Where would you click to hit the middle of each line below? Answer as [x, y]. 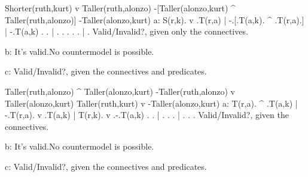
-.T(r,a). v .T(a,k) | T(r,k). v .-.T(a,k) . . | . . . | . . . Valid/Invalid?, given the [147, 115]
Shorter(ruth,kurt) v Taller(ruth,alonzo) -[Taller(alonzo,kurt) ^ [120, 8]
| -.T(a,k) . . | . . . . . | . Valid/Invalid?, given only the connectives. [126, 31]
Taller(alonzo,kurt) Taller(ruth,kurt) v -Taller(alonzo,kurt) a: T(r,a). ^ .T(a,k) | [151, 103]
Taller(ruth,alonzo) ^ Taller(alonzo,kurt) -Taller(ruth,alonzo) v [120, 91]
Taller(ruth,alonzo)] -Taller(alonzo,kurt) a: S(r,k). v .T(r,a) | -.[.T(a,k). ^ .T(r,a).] [155, 19]
